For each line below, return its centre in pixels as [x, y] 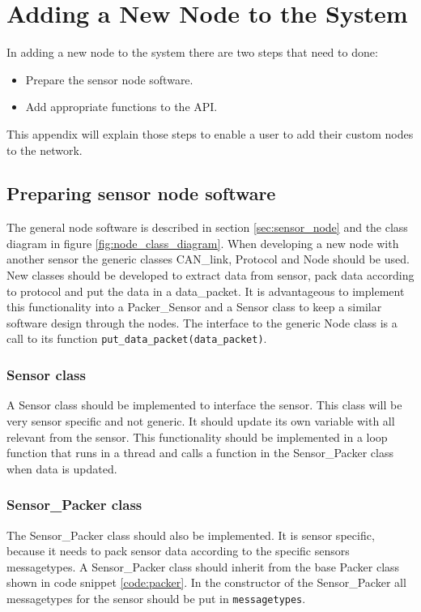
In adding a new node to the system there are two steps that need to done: [192, 52]
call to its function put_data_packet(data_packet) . [137, 338]
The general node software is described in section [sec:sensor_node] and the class [207, 227]
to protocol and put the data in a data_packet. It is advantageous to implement [206, 291]
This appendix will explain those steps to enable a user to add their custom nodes [210, 133]
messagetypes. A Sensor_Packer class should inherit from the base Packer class [203, 566]
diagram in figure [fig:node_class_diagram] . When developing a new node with [203, 243]
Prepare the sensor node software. [109, 79]
